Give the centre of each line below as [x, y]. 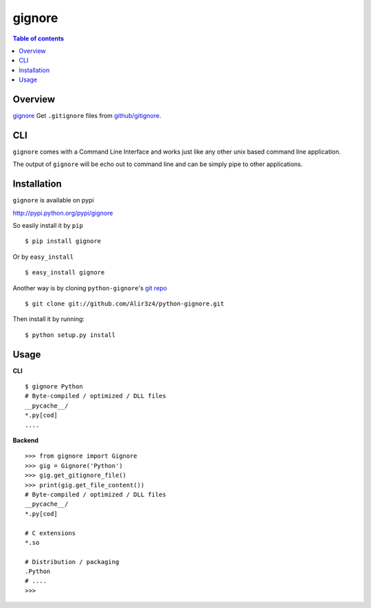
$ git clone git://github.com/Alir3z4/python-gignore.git [125, 303]
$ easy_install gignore [65, 272]
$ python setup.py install [70, 335]
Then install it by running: [49, 319]
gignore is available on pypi [53, 200]
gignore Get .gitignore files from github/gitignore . [87, 116]
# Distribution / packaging [72, 562]
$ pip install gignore [63, 241]
